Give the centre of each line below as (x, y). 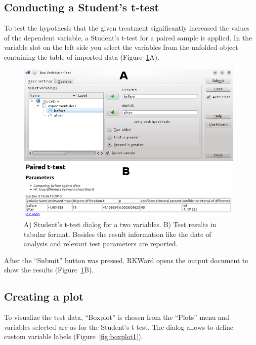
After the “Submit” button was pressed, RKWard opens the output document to (126, 260)
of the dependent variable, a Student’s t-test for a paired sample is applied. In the (128, 37)
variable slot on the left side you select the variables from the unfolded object (121, 47)
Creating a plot (44, 296)
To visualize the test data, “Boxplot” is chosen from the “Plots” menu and (117, 317)
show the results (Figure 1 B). (49, 270)
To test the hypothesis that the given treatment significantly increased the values (127, 28)
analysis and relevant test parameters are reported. (101, 244)
